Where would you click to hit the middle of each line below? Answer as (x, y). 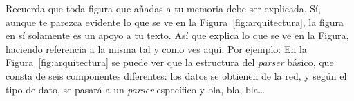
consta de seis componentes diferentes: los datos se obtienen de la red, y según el (176, 75)
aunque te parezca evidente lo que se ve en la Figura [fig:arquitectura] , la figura (175, 22)
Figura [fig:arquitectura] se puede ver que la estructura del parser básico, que (170, 62)
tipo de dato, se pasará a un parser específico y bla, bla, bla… (136, 89)
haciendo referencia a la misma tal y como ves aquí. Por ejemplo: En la (156, 48)
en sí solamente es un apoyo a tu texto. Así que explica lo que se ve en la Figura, (177, 35)
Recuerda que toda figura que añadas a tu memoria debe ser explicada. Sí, (163, 8)
